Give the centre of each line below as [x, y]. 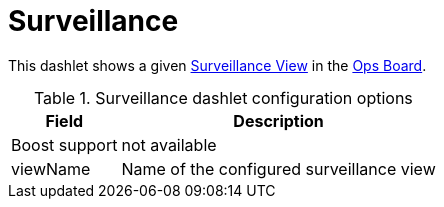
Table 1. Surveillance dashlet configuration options [223, 97]
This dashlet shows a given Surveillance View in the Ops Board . [217, 65]
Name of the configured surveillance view [278, 168]
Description [278, 120]
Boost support [64, 144]
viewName [51, 168]
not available [169, 144]
